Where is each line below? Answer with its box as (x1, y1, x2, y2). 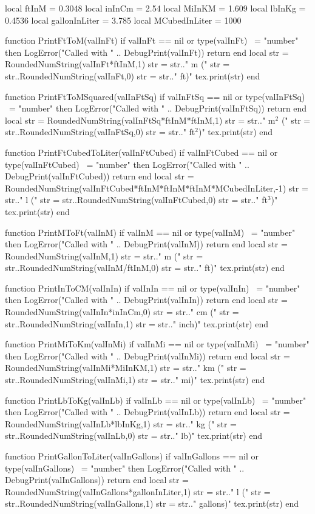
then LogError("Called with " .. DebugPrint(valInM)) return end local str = (5, 238, 288, 250)
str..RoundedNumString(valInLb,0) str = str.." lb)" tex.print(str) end (5, 429, 263, 442)
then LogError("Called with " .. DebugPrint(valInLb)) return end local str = (5, 406, 290, 418)
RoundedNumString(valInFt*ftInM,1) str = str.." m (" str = (5, 58, 230, 70)
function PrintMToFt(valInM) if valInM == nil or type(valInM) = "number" (5, 225, 296, 238)
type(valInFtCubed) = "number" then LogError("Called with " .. (5, 158, 249, 170)
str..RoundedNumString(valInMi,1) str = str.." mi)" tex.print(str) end (5, 373, 265, 386)
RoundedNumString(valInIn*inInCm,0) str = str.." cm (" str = (5, 305, 239, 318)
